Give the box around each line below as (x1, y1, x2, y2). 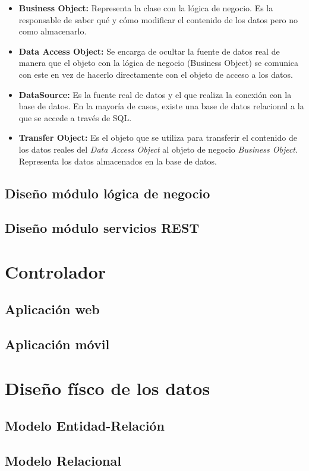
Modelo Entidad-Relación (5, 416, 165, 435)
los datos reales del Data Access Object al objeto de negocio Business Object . (18, 143, 298, 155)
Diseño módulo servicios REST (5, 219, 200, 237)
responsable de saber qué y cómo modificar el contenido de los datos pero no (18, 13, 298, 26)
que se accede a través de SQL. (18, 111, 132, 124)
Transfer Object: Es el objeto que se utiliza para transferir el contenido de (18, 131, 297, 144)
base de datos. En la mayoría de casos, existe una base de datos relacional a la (18, 100, 304, 112)
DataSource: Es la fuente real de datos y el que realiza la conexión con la (18, 88, 292, 100)
